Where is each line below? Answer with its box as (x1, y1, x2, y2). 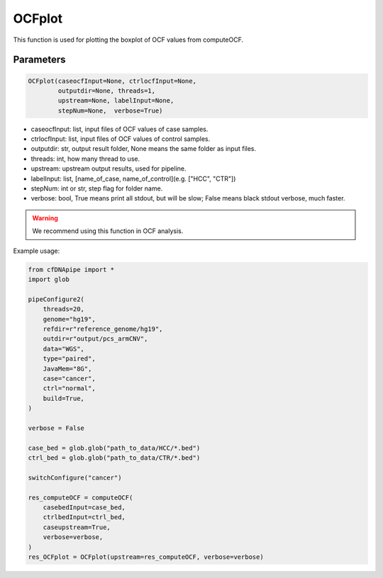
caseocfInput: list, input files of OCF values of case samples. (30, 125, 209, 133)
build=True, (43, 394, 85, 402)
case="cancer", (43, 374, 96, 382)
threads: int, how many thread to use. (30, 154, 140, 163)
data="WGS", (43, 344, 85, 353)
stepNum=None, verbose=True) (57, 106, 163, 115)
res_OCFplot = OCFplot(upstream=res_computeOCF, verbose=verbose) (28, 552, 264, 561)
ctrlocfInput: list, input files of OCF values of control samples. (30, 135, 211, 143)
